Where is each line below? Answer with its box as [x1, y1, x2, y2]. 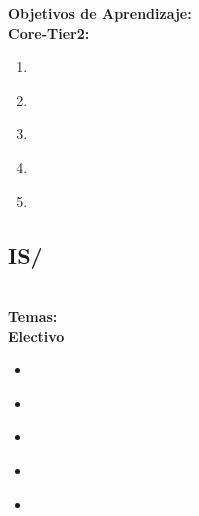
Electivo [8, 325, 65, 346]
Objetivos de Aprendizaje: [8, 3, 192, 23]
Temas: [8, 305, 58, 326]
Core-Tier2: [8, 22, 90, 43]
